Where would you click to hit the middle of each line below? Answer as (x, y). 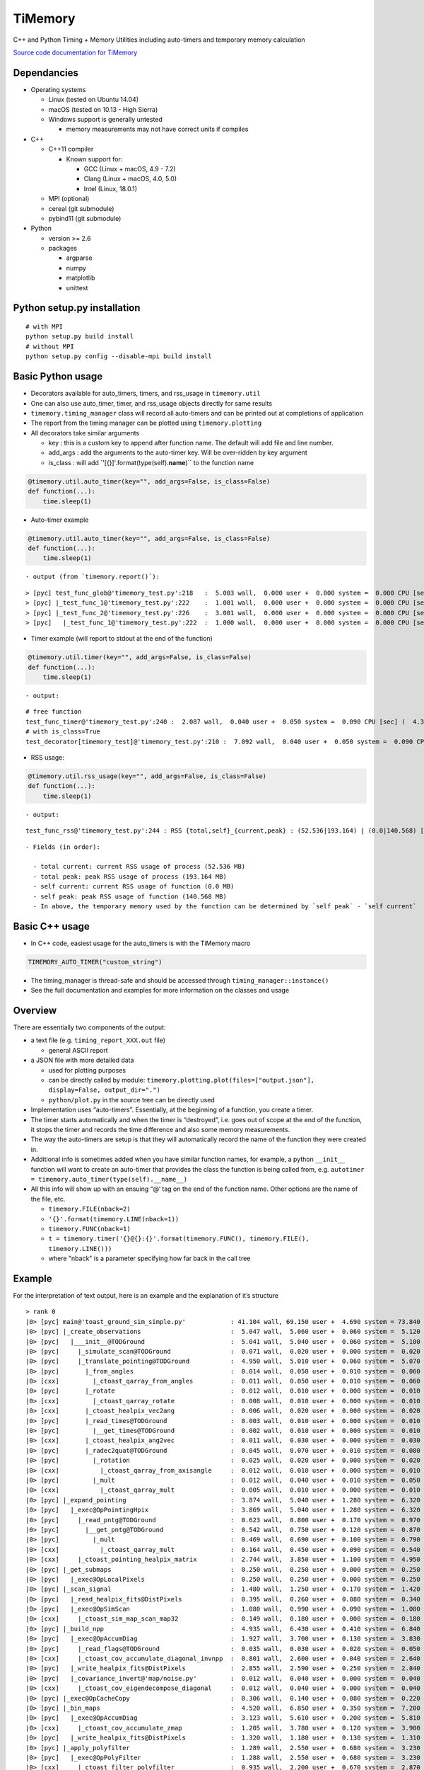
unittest (77, 287)
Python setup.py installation (77, 308)
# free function (54, 712)
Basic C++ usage (51, 926)
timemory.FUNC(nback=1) (89, 1229)
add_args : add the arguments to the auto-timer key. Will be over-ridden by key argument (178, 452)
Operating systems (58, 89)
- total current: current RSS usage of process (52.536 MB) (139, 867)
